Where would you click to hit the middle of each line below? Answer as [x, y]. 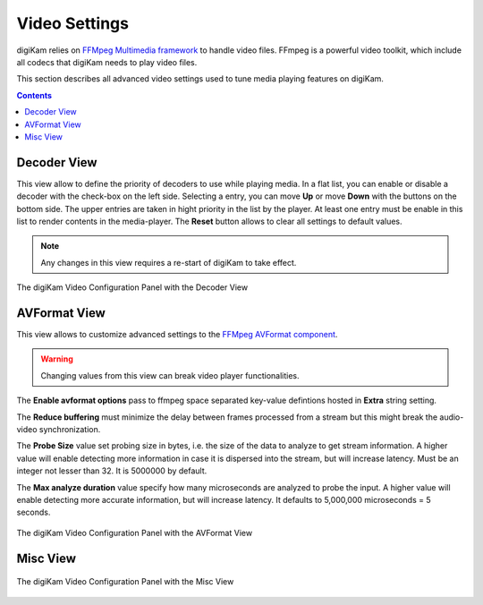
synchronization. [70, 429]
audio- [452, 417]
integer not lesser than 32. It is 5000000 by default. [112, 471]
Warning [57, 359]
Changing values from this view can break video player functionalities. [170, 375]
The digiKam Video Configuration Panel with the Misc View [125, 582]
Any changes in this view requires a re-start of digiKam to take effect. [169, 262]
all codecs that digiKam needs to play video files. [107, 62]
